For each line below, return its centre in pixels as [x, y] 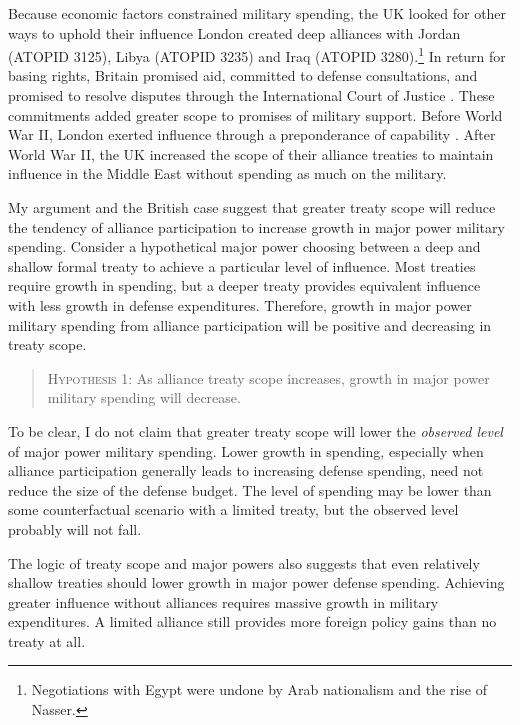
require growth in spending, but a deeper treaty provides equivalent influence [244, 285]
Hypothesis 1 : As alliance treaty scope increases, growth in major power [268, 377]
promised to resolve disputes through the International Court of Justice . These [251, 95]
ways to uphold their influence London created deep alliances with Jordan [234, 32]
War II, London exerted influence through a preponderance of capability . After [252, 134]
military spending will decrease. [144, 397]
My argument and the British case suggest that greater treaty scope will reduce [252, 207]
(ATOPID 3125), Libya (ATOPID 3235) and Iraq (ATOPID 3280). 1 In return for [257, 54]
